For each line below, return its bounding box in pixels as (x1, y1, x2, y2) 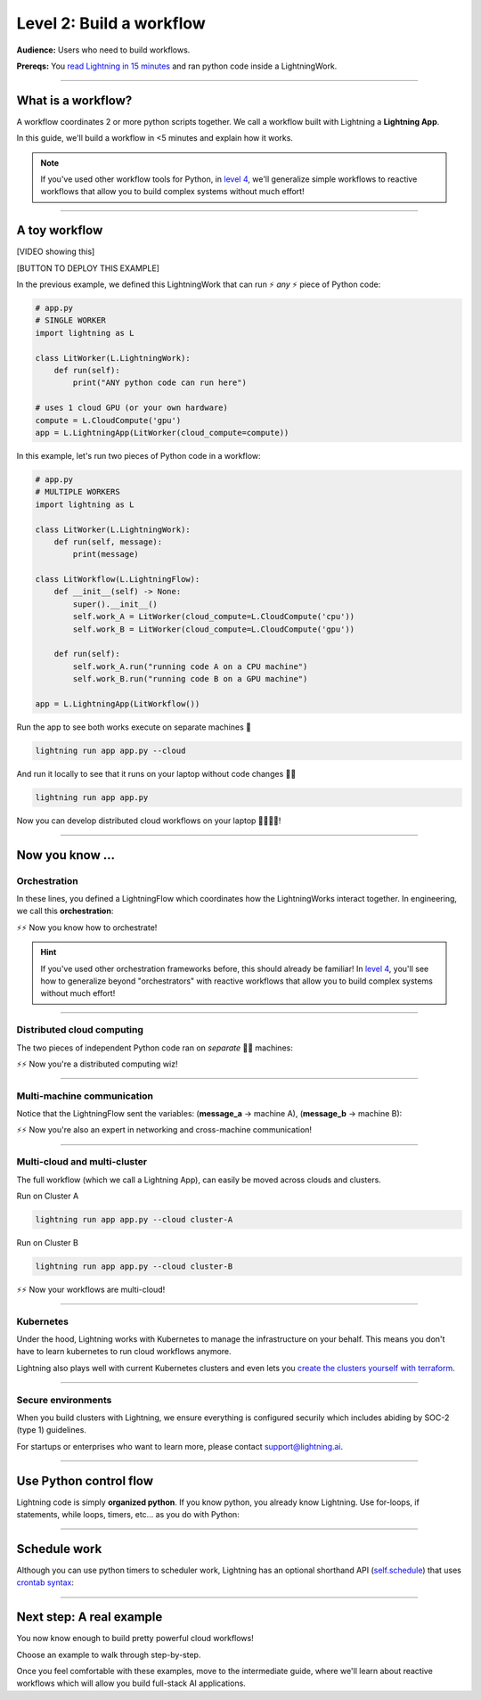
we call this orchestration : (16, 905, 114, 917)
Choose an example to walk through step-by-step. (16, 1649, 201, 1660)
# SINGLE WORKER (35, 315, 107, 325)
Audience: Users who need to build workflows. (16, 45, 191, 55)
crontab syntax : (16, 1577, 75, 1588)
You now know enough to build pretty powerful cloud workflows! (16, 1633, 254, 1644)
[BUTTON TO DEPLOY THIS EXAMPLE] (16, 263, 160, 274)
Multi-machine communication (16, 1090, 153, 1102)
